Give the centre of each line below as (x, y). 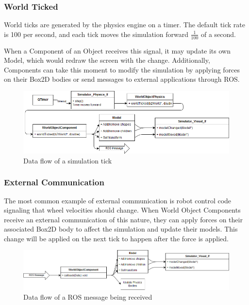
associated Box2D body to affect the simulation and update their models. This (121, 229)
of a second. (218, 34)
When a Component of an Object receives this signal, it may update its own (117, 50)
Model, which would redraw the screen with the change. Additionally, (107, 60)
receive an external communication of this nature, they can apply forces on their (123, 219)
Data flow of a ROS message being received (88, 297)
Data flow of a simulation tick (68, 160)
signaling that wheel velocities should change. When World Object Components (122, 210)
